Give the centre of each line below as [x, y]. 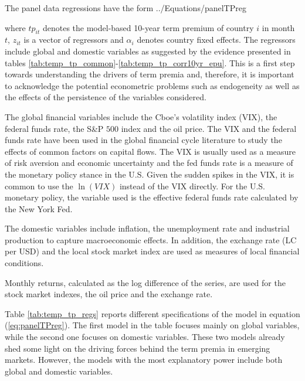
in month [278, 27]
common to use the [39, 186]
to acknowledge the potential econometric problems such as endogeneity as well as [152, 85]
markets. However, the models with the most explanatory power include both [144, 360]
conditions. [24, 263]
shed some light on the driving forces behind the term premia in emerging [138, 348]
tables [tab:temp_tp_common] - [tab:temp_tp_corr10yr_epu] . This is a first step [150, 62]
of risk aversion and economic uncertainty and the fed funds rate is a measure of [149, 163]
